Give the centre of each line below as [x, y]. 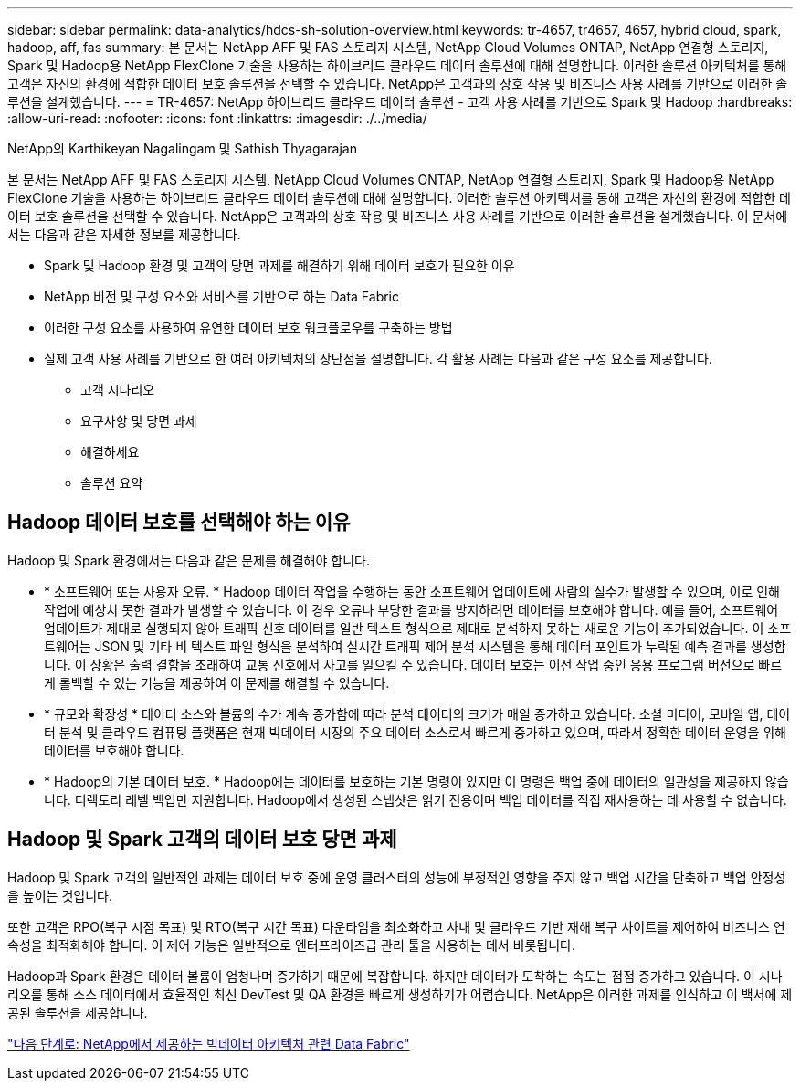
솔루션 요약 [112, 483]
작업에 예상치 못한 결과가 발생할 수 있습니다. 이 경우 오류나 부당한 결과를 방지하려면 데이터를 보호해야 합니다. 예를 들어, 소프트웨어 [411, 609]
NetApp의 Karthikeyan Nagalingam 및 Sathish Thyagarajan [182, 148]
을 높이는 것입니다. [60, 895]
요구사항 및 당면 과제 [139, 421]
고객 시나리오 [118, 390]
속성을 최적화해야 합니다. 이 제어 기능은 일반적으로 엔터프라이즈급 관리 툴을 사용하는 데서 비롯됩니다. [292, 945]
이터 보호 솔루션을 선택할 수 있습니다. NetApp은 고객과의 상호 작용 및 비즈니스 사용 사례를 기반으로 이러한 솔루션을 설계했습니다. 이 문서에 [398, 216]
